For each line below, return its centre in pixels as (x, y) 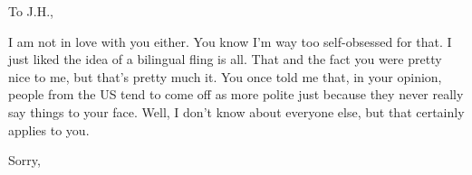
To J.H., (31, 11)
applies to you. (49, 129)
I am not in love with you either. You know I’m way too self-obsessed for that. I (230, 41)
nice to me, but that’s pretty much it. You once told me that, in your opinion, (225, 76)
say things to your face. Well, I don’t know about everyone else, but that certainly (236, 111)
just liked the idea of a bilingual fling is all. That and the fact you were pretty (225, 59)
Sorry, (24, 160)
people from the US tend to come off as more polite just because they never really (236, 94)
